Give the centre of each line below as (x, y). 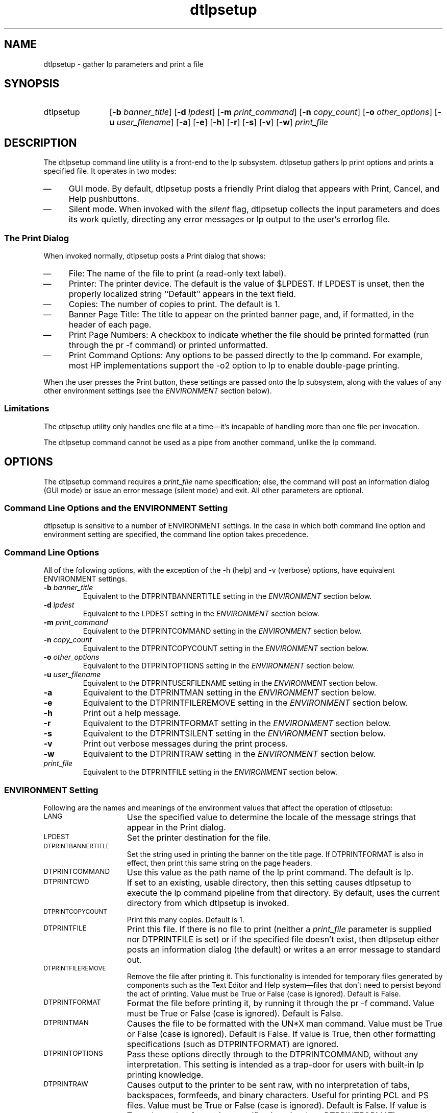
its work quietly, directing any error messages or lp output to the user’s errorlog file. (229, 219)
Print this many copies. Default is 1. (185, 919)
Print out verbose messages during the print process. (185, 744)
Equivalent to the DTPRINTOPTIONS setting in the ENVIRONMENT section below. (219, 666)
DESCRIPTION (41, 143)
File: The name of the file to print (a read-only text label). (177, 274)
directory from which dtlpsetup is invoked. (208, 903)
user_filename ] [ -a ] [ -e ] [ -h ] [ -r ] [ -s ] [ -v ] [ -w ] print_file (222, 122)
